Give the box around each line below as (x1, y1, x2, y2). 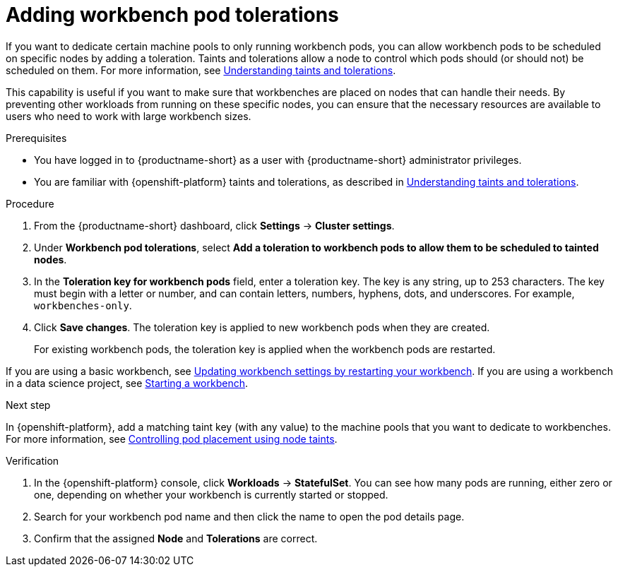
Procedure (6, 197, 54, 210)
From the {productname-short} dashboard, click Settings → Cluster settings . (34, 219, 395, 232)
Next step (6, 398, 51, 411)
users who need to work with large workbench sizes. (6, 109, 251, 122)
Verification (6, 454, 59, 467)
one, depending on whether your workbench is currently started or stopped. (34, 488, 388, 501)
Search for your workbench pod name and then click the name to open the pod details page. (34, 510, 465, 523)
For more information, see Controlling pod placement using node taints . (6, 432, 338, 445)
